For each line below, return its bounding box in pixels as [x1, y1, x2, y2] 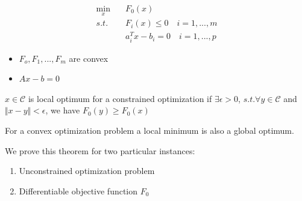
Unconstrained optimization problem [19, 164, 155, 177]
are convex [69, 52, 109, 64]
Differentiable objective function [19, 184, 138, 197]
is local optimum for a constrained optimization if [28, 92, 212, 104]
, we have [45, 104, 80, 116]
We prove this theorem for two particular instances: [5, 144, 195, 157]
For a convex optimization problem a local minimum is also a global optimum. [5, 124, 294, 136]
